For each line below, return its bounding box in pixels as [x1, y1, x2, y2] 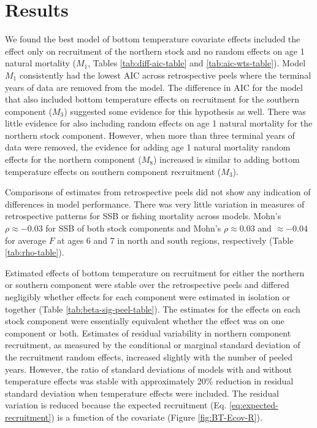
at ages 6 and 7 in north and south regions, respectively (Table [57, 233, 294, 246]
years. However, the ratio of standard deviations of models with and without [5, 362, 292, 375]
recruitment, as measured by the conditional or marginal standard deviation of [5, 338, 300, 351]
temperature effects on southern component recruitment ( [5, 165, 221, 177]
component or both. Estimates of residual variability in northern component [5, 326, 291, 339]
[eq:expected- [229, 399, 278, 411]
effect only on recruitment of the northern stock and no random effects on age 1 [5, 44, 305, 57]
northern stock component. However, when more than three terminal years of [5, 128, 295, 141]
